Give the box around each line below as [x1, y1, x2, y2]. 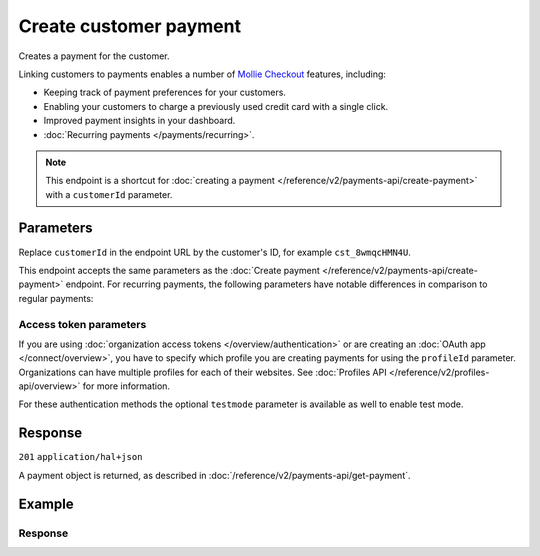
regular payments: [18, 292, 94, 304]
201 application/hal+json [18, 451, 143, 463]
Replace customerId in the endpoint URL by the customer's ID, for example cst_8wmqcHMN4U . [18, 246, 412, 258]
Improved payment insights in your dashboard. [43, 115, 236, 127]
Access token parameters [18, 317, 147, 331]
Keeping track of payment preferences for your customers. [43, 86, 287, 99]
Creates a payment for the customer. [18, 50, 170, 62]
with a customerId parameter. [45, 188, 173, 200]
